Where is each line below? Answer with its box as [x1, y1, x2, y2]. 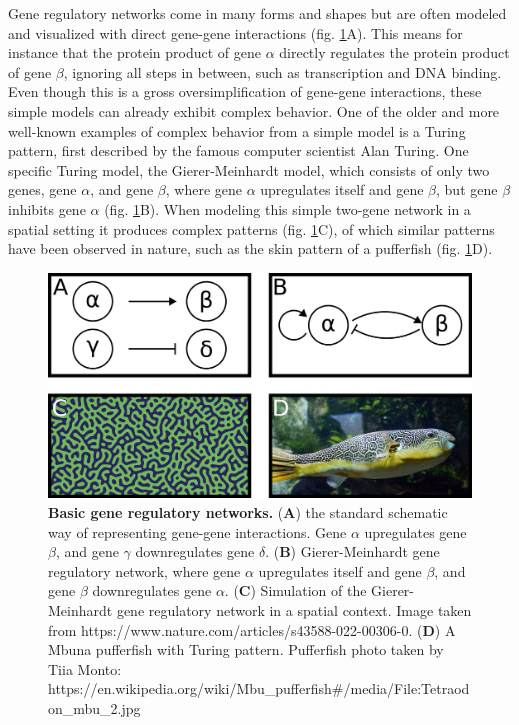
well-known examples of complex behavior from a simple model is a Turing [8, 120, 466, 141]
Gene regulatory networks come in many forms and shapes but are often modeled [8, 3, 507, 23]
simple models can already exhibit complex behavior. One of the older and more [8, 100, 500, 121]
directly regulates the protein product [279, 42, 510, 63]
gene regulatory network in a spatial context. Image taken [116, 599, 472, 620]
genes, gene [8, 179, 77, 200]
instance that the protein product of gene [8, 42, 261, 63]
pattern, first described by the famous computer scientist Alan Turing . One [8, 140, 469, 161]
